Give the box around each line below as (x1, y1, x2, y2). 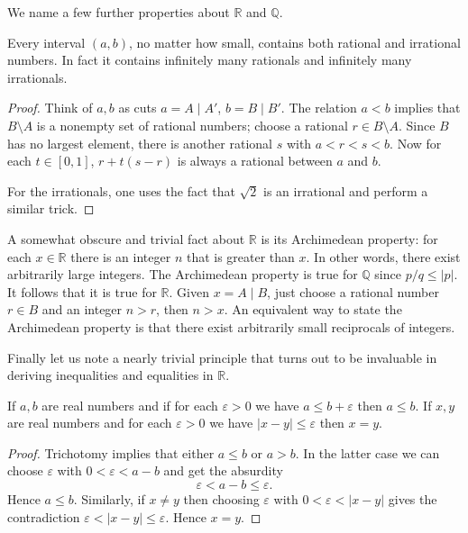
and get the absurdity (163, 461, 283, 480)
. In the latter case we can (295, 443, 440, 462)
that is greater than (186, 247, 295, 266)
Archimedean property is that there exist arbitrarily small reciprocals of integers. (7, 317, 455, 336)
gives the (388, 490, 437, 509)
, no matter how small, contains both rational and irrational (129, 32, 461, 51)
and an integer (41, 300, 123, 319)
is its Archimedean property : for (261, 229, 438, 248)
